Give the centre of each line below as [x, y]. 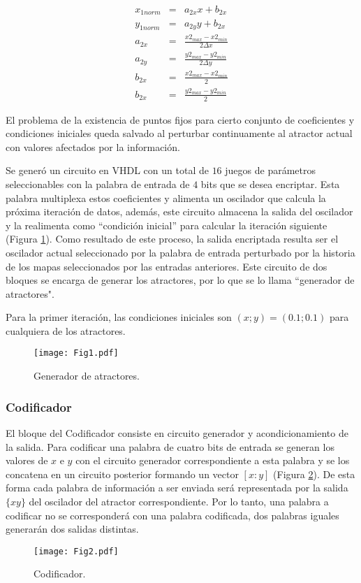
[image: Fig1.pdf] [76, 353]
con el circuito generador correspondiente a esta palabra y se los [213, 460]
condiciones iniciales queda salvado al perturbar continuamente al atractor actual [179, 133]
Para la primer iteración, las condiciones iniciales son [119, 317]
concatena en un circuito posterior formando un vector [122, 474]
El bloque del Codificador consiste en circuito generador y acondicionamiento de [177, 432]
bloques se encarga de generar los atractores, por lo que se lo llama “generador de [180, 280]
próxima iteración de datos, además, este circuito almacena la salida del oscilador [179, 211]
